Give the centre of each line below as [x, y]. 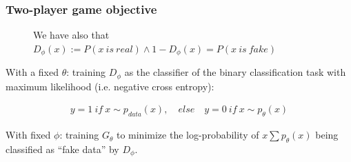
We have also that [71, 35]
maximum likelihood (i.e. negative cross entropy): [110, 86]
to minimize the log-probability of [188, 135]
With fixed [28, 135]
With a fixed [32, 72]
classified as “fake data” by [62, 149]
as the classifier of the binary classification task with [235, 72]
